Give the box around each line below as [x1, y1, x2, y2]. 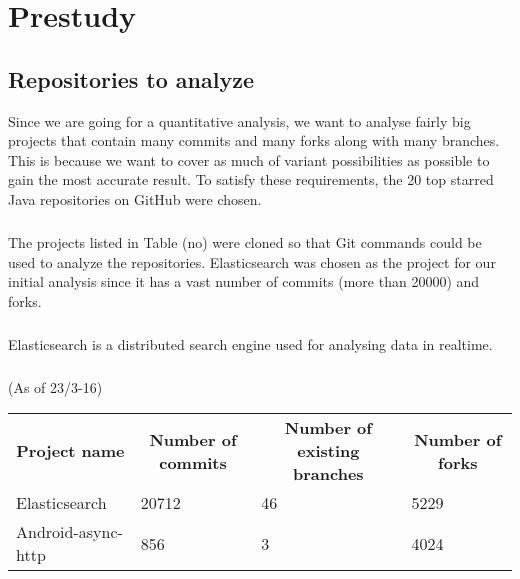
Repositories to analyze [8, 63, 254, 94]
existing [297, 439, 360, 463]
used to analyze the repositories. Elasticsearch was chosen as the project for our [8, 251, 496, 272]
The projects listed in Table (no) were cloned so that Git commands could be [8, 231, 482, 252]
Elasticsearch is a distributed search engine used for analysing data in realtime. [8, 333, 493, 354]
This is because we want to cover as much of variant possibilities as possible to [8, 149, 490, 170]
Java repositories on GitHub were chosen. [8, 188, 262, 209]
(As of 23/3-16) [8, 376, 103, 397]
